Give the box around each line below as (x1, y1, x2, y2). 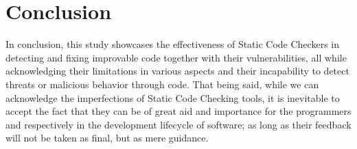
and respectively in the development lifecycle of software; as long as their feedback (5, 117, 352, 131)
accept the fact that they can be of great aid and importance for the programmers (5, 104, 352, 118)
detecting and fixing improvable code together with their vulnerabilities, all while (5, 50, 347, 64)
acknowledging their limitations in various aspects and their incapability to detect (5, 64, 349, 78)
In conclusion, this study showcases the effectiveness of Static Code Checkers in (5, 37, 339, 51)
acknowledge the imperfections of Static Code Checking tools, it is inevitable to (5, 90, 340, 105)
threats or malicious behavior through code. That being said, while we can (5, 77, 319, 91)
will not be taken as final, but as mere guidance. (5, 131, 209, 145)
